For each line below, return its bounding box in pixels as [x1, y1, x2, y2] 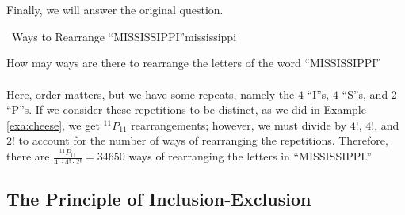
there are [6, 148, 50, 164]
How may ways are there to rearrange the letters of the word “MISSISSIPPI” [6, 55, 381, 71]
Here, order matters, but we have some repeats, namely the [6, 85, 295, 102]
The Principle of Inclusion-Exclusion [6, 187, 311, 211]
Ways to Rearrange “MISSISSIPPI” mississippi [11, 28, 237, 44]
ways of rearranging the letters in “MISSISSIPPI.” [128, 148, 372, 164]
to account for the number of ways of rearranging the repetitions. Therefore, [18, 132, 388, 149]
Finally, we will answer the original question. [6, 2, 224, 18]
